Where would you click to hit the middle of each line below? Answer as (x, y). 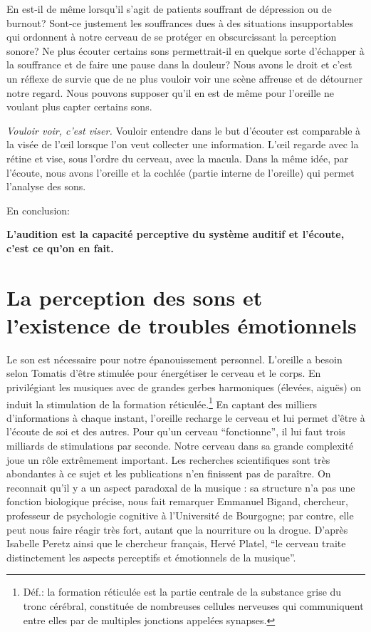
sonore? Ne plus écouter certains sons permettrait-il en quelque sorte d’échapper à (185, 50)
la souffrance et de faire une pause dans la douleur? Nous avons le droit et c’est (179, 64)
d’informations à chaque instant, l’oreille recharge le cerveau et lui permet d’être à (186, 417)
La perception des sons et (135, 297)
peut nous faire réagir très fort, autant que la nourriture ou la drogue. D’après (177, 529)
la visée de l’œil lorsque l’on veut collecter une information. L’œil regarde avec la (183, 144)
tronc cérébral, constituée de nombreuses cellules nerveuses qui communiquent (193, 605)
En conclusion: (38, 210)
